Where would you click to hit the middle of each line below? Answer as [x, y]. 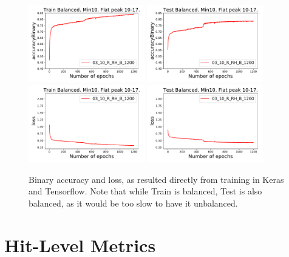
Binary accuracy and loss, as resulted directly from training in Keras [156, 179]
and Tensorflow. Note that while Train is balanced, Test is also [145, 191]
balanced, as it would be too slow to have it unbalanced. [133, 203]
